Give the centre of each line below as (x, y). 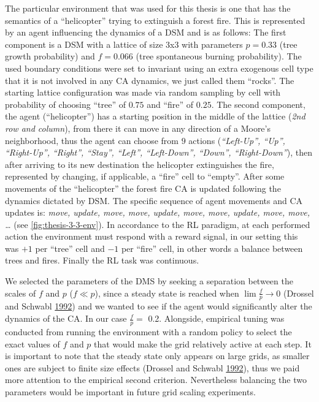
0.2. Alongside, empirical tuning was (216, 318)
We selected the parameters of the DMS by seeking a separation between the (149, 281)
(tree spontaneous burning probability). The (219, 56)
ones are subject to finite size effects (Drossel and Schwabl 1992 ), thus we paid (152, 367)
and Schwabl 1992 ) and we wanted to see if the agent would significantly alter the (159, 306)
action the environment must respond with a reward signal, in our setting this (152, 236)
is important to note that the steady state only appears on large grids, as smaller (157, 356)
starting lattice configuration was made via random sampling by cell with (143, 92)
